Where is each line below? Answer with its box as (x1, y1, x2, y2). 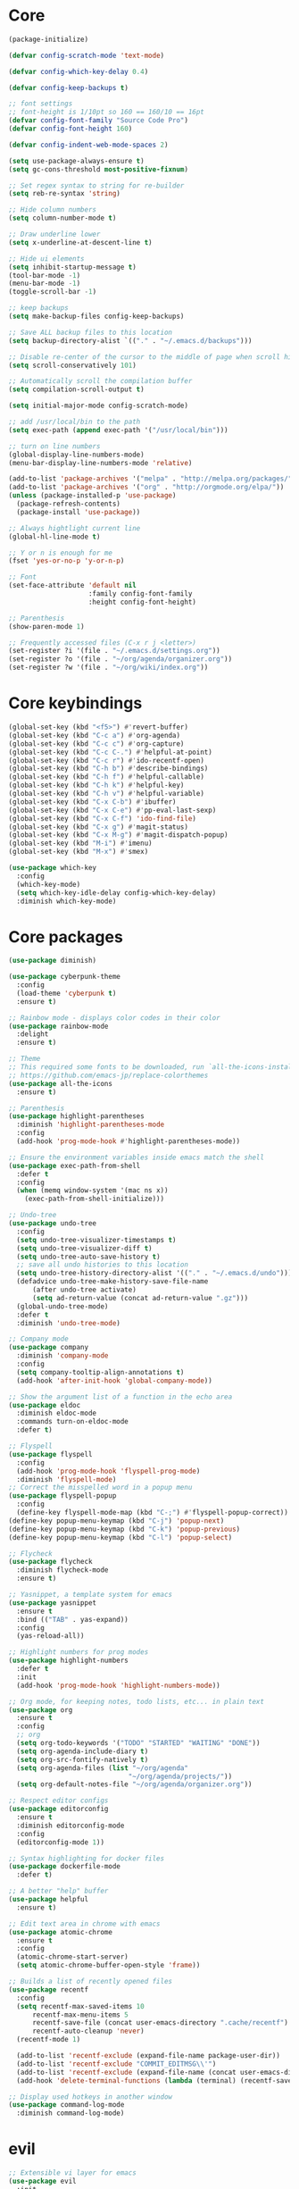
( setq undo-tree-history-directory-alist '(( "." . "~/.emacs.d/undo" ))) (16, 1269, 293, 1278)
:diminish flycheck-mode (16, 1566, 109, 1575)
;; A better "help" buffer (8, 1886, 109, 1896)
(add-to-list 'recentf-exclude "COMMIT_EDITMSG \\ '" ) (16, 2059, 217, 2068)
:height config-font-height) (87, 597, 197, 606)
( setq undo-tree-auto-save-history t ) (16, 1252, 162, 1261)
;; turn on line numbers (8, 441, 101, 451)
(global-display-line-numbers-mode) (8, 450, 145, 459)
